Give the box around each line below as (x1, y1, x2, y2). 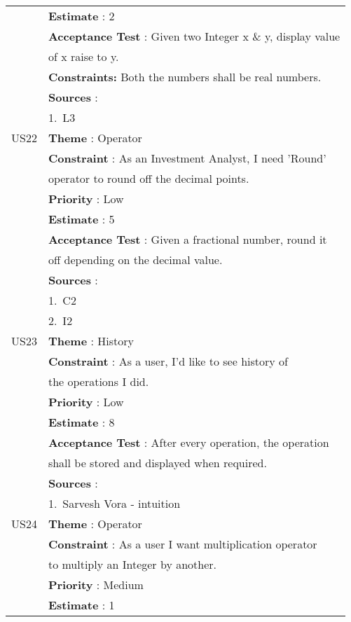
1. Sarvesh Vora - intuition (48, 495, 181, 511)
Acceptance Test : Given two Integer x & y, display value (48, 28, 340, 44)
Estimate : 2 (48, 8, 115, 24)
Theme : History (48, 333, 134, 349)
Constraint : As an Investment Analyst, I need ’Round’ (48, 150, 326, 166)
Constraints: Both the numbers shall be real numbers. (48, 69, 322, 85)
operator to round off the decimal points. (48, 170, 249, 186)
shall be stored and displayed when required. (48, 455, 267, 471)
